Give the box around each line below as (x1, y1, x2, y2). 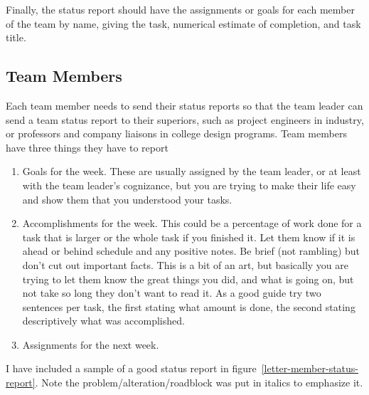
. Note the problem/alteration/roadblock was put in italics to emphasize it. (35, 375, 363, 390)
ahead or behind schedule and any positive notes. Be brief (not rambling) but (22, 243, 360, 258)
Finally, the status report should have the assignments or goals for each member (6, 2, 355, 16)
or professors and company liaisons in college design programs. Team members (6, 126, 347, 141)
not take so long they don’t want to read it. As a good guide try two (22, 285, 321, 300)
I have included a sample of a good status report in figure (6, 361, 257, 376)
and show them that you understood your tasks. (22, 191, 232, 206)
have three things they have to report (6, 139, 169, 154)
